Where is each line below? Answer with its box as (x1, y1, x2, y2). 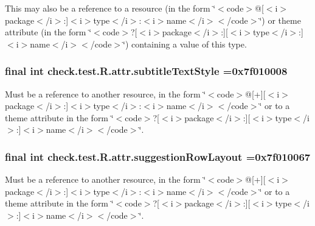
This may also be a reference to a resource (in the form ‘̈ (5, 2, 216, 14)
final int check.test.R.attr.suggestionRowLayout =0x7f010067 (5, 149, 311, 164)
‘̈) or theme (259, 13, 301, 26)
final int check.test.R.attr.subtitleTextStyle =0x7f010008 (5, 63, 288, 79)
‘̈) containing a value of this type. (123, 37, 247, 50)
